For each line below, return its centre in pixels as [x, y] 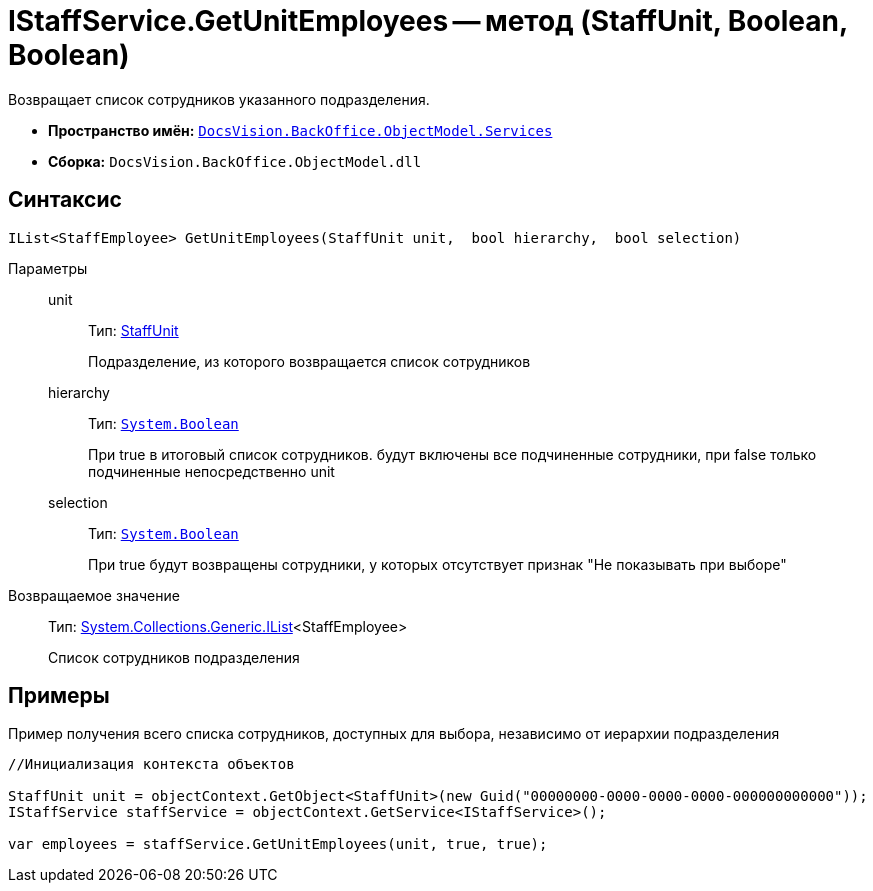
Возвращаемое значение [94, 595]
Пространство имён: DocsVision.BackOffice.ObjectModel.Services [300, 130]
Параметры [48, 268]
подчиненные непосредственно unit [211, 471]
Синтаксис [65, 200]
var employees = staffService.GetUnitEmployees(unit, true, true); [278, 844]
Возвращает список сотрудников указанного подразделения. [219, 99]
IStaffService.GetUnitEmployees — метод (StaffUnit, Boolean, [428, 21]
